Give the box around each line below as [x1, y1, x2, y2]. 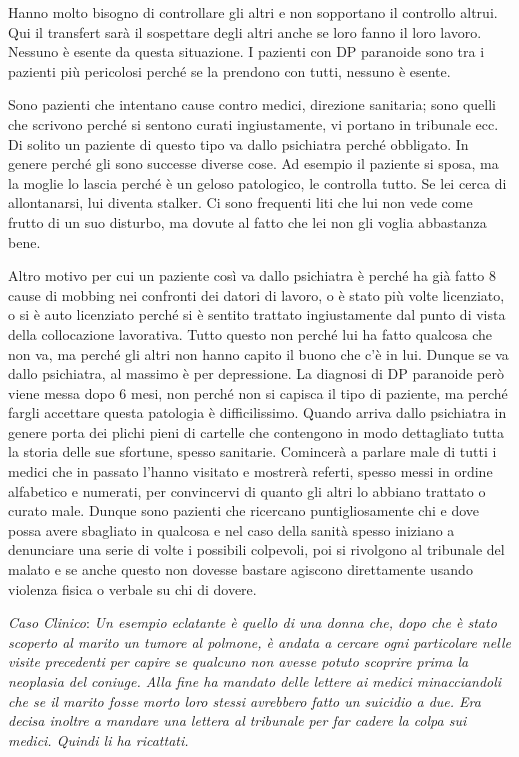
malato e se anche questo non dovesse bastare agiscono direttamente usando [8, 559, 473, 580]
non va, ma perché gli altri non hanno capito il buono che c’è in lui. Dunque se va [8, 343, 509, 364]
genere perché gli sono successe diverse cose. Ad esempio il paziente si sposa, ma [8, 153, 499, 174]
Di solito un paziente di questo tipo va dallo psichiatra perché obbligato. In [8, 133, 469, 154]
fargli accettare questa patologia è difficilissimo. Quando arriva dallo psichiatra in [8, 402, 507, 423]
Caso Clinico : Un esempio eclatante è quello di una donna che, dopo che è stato [8, 612, 497, 633]
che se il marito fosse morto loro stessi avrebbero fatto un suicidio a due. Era [8, 690, 481, 711]
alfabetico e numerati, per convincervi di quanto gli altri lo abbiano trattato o [8, 480, 486, 501]
